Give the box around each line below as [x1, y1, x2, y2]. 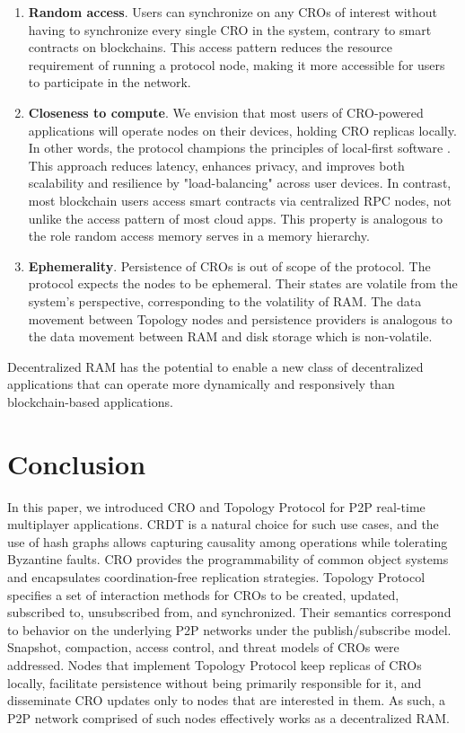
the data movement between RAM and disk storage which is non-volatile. [28, 327, 433, 346]
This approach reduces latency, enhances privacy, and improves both [28, 155, 405, 174]
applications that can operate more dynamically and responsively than [7, 375, 395, 393]
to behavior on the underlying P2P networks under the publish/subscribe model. [7, 620, 452, 639]
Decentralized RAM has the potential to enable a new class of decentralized [7, 357, 424, 375]
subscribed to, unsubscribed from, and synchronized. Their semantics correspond [7, 603, 452, 622]
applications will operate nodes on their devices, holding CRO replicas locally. [28, 120, 457, 139]
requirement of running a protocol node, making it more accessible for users [28, 55, 445, 74]
